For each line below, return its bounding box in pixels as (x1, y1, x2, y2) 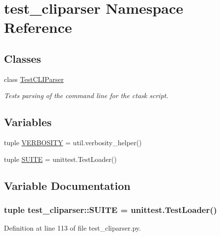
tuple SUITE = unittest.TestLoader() (4, 154, 117, 164)
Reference (4, 17, 72, 37)
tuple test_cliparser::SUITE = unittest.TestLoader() (4, 204, 217, 216)
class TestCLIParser (4, 74, 64, 84)
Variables (4, 114, 52, 130)
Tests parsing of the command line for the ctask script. (4, 90, 168, 101)
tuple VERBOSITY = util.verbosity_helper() (4, 137, 142, 148)
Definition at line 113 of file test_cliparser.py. (4, 223, 141, 233)
